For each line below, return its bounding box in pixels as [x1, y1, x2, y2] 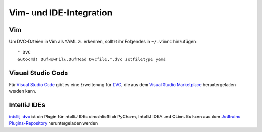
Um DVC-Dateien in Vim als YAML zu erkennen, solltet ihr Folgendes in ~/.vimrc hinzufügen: [9, 39, 197, 44]
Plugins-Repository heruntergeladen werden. [9, 120, 99, 126]
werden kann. [9, 88, 36, 94]
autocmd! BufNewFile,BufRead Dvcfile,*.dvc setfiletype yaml [17, 56, 166, 62]
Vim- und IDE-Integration [9, 7, 113, 18]
